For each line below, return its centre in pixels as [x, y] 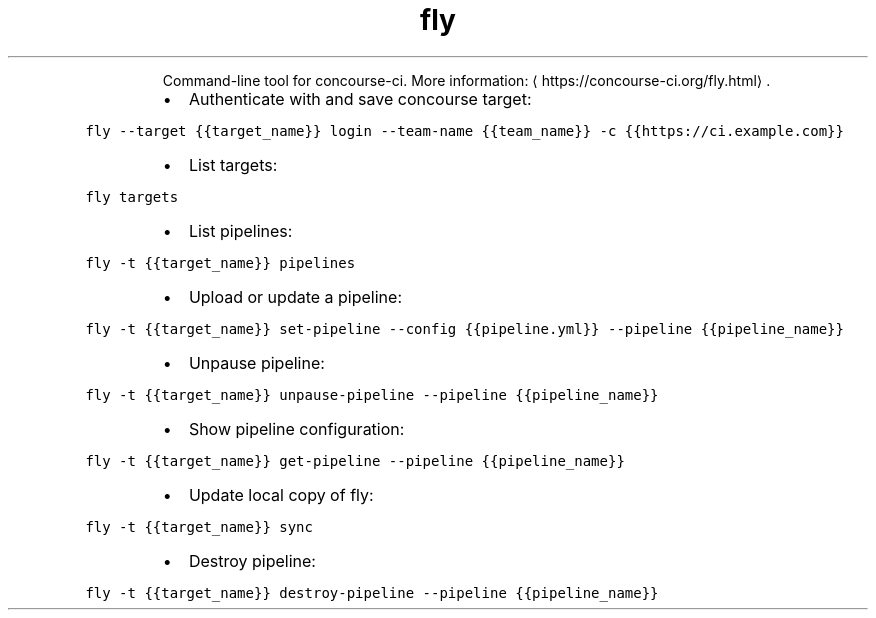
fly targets [132, 196]
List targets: [233, 164]
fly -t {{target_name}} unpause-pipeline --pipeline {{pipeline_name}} [372, 394]
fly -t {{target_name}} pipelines [220, 262]
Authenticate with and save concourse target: [360, 98]
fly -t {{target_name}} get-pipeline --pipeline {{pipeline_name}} [355, 460]
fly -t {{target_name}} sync [199, 526]
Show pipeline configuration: [296, 428]
